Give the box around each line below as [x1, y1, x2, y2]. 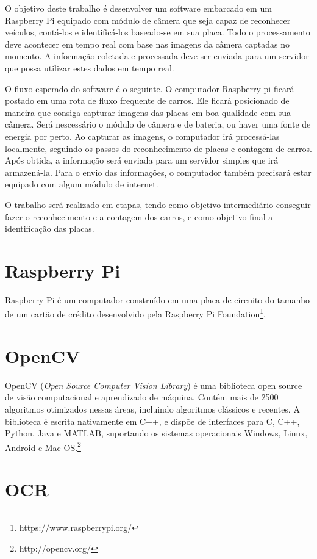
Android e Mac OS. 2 [5, 439, 81, 453]
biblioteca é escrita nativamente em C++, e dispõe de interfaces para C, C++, [5, 414, 300, 427]
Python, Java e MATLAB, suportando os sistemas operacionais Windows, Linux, [5, 427, 308, 439]
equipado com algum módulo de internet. [5, 178, 158, 190]
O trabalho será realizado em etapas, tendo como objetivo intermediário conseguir [5, 198, 311, 211]
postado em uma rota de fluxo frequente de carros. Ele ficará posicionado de [5, 94, 290, 107]
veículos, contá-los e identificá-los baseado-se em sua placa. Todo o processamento [5, 26, 310, 38]
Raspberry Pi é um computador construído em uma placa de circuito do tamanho [5, 293, 310, 306]
